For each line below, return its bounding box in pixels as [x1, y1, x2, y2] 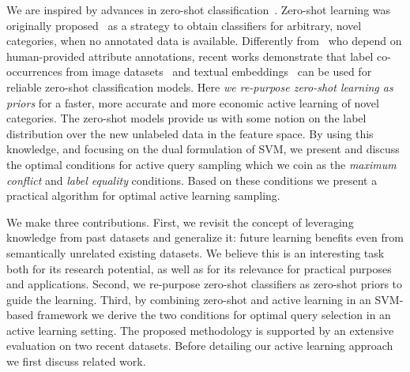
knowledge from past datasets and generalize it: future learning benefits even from [6, 229, 404, 246]
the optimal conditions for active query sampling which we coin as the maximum [6, 156, 397, 172]
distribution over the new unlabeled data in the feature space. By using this [6, 125, 374, 141]
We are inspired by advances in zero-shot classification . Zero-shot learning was [6, 2, 391, 17]
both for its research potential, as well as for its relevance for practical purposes [6, 260, 392, 276]
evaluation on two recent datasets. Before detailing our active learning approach [6, 337, 393, 354]
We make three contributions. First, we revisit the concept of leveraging [6, 213, 354, 230]
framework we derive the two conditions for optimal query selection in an [36, 306, 391, 323]
